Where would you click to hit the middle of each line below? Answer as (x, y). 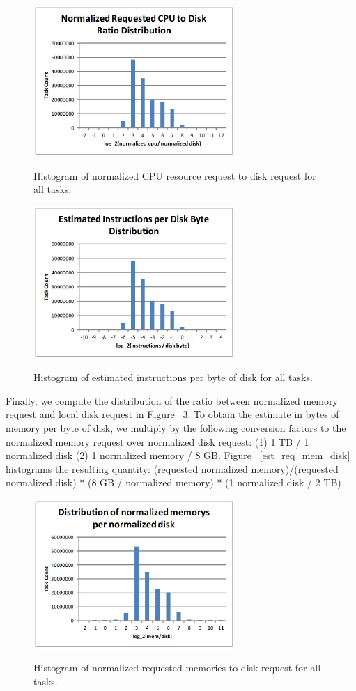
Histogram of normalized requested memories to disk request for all (177, 668)
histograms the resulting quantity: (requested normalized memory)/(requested (172, 468)
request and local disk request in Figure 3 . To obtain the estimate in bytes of (172, 414)
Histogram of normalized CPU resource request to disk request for (175, 175)
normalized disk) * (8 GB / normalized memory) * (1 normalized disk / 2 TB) (173, 482)
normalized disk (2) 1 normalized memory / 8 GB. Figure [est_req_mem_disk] (178, 455)
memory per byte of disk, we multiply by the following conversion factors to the (176, 427)
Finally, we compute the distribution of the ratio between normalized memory (172, 400)
